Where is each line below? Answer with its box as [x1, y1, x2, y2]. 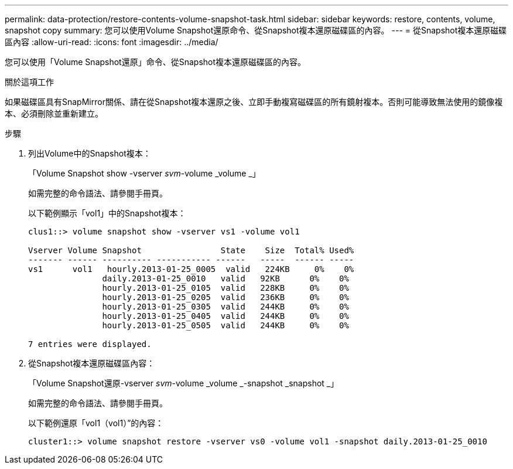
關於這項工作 [5, 77, 54, 87]
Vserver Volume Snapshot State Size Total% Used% [28, 246, 354, 255]
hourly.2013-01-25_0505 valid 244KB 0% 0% [102, 321, 349, 330]
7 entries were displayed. [28, 339, 152, 349]
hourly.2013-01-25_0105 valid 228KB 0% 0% [102, 283, 349, 293]
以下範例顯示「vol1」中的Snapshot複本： [28, 208, 186, 218]
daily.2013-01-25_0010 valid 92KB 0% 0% [102, 274, 349, 283]
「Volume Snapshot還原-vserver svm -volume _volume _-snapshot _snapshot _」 [28, 378, 339, 388]
